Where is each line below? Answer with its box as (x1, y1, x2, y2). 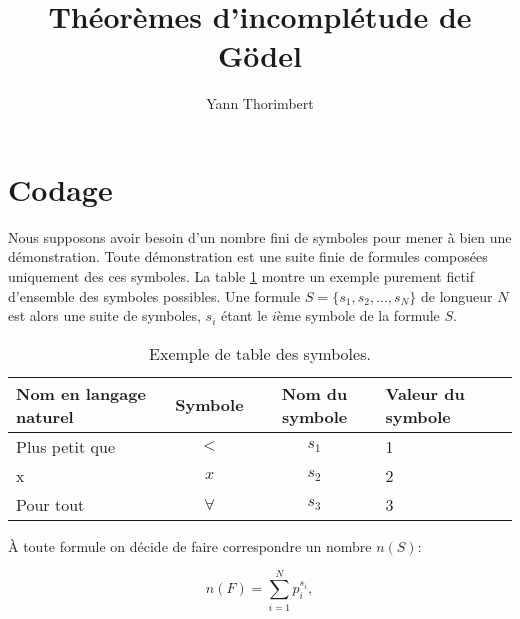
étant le (220, 305, 268, 326)
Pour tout (16, 492, 85, 516)
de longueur (420, 285, 493, 306)
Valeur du (385, 381, 465, 405)
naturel (16, 404, 74, 428)
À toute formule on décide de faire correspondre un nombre (8, 535, 372, 556)
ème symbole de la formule (276, 305, 440, 326)
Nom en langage (16, 381, 146, 405)
